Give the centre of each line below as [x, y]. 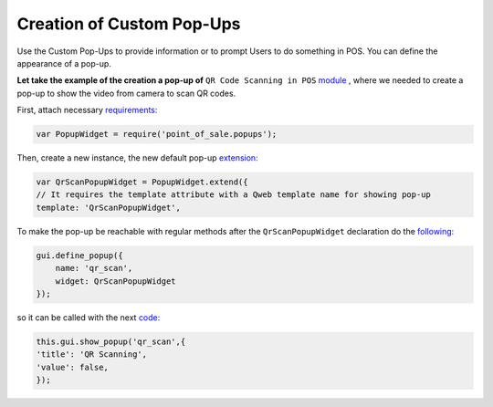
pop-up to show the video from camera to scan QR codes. [126, 93]
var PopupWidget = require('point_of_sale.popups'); [157, 134]
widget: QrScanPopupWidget [116, 281]
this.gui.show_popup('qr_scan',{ [111, 341]
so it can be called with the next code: [89, 317]
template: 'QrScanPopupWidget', [109, 207]
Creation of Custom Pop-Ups [129, 24]
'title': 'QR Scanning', [92, 355]
